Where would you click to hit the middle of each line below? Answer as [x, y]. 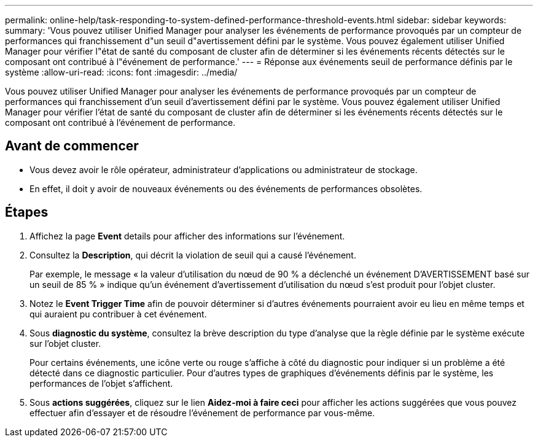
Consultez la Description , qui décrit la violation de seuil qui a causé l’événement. [193, 255]
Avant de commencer [72, 146]
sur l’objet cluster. [65, 343]
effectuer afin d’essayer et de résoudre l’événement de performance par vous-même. [202, 413]
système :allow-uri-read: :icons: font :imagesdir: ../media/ [121, 72]
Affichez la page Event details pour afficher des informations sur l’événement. [187, 236]
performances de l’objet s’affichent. [101, 383]
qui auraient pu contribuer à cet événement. [118, 314]
